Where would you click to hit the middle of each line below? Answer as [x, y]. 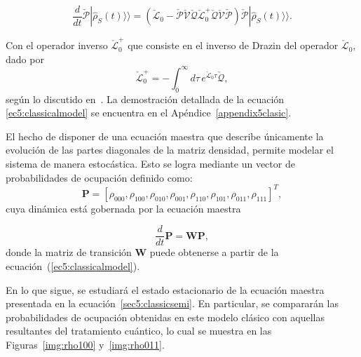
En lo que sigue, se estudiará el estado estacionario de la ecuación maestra [165, 289]
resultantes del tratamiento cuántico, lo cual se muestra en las [139, 331]
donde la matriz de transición [69, 252]
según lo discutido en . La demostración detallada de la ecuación [145, 99]
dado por [25, 59]
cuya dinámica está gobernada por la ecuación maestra [123, 208]
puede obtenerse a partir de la [214, 252]
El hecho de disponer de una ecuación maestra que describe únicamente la [165, 136]
